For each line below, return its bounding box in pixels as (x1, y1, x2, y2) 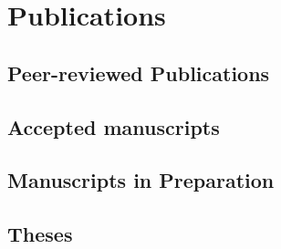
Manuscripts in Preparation (7, 166, 275, 194)
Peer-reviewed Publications (7, 58, 270, 87)
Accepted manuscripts (7, 112, 220, 140)
